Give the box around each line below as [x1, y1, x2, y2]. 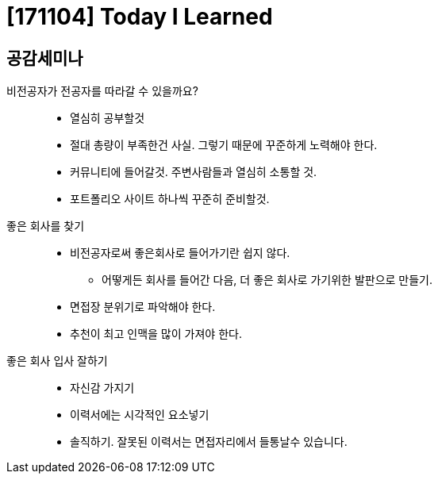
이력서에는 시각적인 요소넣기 [70, 408, 209, 422]
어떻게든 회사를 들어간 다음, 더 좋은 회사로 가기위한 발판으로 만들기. [102, 273, 433, 287]
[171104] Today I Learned [6, 3, 273, 30]
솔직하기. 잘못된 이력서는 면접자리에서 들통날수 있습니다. [70, 435, 348, 449]
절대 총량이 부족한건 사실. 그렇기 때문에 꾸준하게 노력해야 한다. [70, 138, 378, 152]
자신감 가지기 [70, 381, 135, 395]
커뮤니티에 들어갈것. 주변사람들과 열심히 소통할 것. [70, 165, 317, 179]
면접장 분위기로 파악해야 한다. [70, 300, 216, 314]
